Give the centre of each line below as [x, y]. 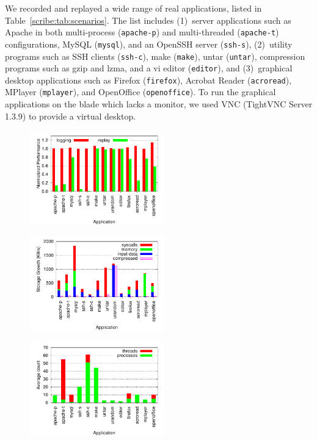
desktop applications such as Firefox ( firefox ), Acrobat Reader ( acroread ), [148, 80]
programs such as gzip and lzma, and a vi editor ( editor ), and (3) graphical [149, 68]
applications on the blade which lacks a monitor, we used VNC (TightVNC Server [159, 104]
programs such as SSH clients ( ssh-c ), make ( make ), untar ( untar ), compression [155, 56]
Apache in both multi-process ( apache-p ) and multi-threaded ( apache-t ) [142, 32]
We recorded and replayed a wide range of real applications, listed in [133, 8]
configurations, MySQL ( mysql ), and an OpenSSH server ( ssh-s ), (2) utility [149, 44]
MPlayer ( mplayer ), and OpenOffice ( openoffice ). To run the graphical [140, 92]
